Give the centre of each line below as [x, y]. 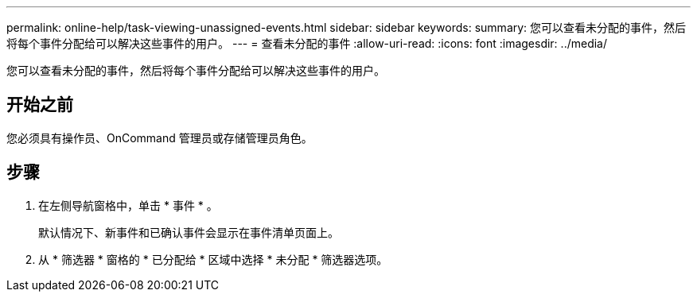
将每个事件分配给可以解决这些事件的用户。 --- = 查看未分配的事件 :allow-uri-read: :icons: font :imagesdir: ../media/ [307, 43]
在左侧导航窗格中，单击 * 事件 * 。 [128, 205]
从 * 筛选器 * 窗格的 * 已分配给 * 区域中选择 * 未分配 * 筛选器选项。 [213, 259]
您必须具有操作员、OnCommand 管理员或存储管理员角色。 [160, 137]
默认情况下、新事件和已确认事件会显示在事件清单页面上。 [189, 232]
